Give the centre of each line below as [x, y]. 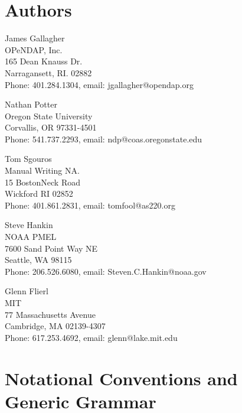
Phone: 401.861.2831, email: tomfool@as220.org [90, 205]
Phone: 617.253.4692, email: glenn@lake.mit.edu [91, 337]
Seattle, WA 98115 [38, 260]
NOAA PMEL [31, 237]
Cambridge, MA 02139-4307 [55, 326]
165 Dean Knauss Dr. [44, 61]
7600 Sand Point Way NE [51, 248]
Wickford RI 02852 [39, 194]
